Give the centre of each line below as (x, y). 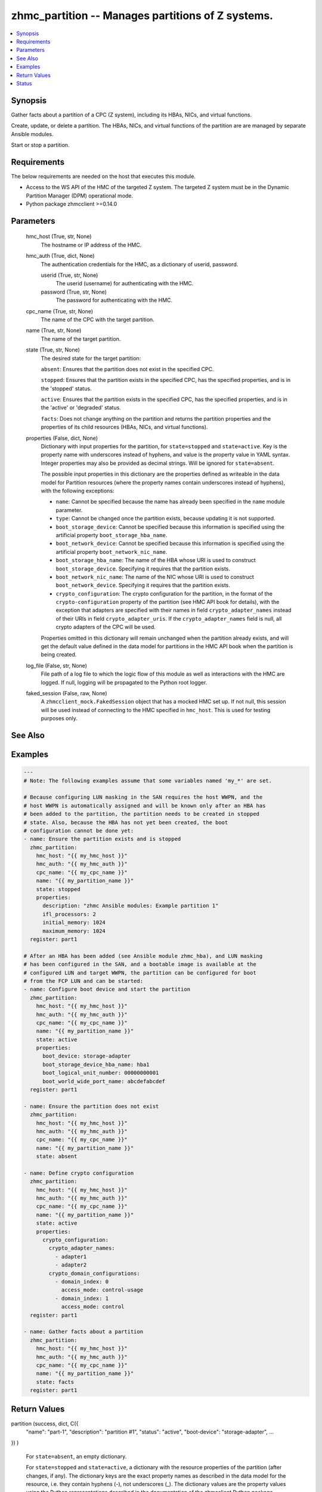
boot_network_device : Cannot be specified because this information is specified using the (170, 544)
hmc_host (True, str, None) (59, 236)
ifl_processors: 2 (69, 914)
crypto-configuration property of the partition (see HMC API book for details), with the (168, 602)
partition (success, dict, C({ (45, 1423)
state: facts (55, 1382)
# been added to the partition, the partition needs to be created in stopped (141, 814)
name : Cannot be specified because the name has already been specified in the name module (171, 502)
